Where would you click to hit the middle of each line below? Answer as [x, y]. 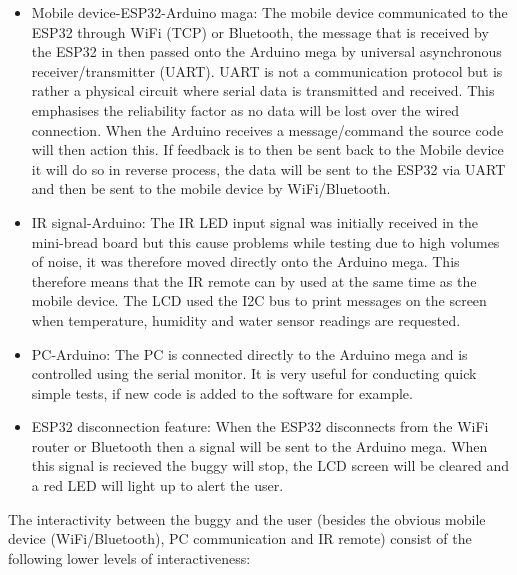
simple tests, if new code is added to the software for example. [222, 392]
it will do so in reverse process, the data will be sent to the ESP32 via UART [268, 168]
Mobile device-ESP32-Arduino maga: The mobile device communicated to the [269, 12]
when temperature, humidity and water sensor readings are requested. [246, 319]
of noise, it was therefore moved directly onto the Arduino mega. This [245, 261]
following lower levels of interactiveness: [129, 557]
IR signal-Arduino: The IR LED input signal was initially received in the [254, 221]
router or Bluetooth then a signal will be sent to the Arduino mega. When [259, 445]
